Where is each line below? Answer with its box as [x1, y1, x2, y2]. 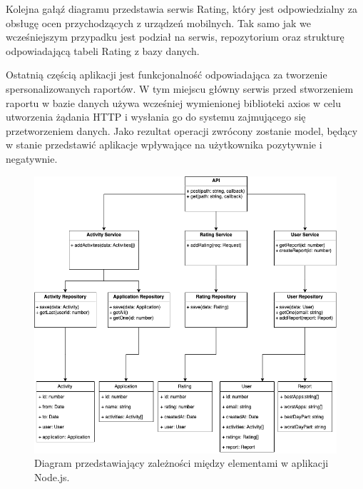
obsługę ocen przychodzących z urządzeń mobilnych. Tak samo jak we [6, 15, 312, 30]
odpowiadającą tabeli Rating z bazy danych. [6, 43, 200, 58]
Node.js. [34, 469, 70, 484]
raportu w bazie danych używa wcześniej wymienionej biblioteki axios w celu [6, 95, 341, 110]
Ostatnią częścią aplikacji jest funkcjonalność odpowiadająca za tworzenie [6, 67, 327, 82]
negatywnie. [6, 151, 58, 166]
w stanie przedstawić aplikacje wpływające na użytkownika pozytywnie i [6, 137, 322, 152]
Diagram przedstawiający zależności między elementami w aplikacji [34, 455, 329, 470]
